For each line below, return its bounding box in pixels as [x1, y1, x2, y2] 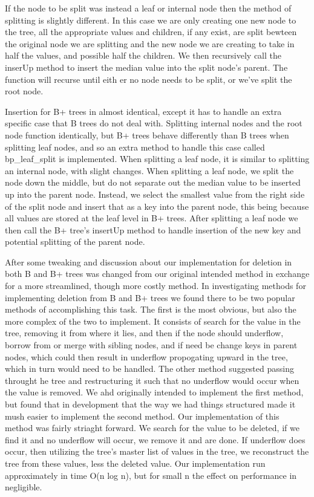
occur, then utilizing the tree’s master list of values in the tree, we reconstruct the [5, 445, 309, 458]
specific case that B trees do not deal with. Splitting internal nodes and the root [5, 117, 303, 129]
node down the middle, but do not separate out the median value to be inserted [5, 176, 301, 189]
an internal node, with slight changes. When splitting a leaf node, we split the [5, 164, 294, 177]
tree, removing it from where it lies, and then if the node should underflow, [5, 326, 284, 339]
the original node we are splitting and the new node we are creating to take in [5, 37, 295, 50]
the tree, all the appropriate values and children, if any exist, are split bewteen [5, 25, 297, 38]
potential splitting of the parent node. [5, 235, 145, 248]
